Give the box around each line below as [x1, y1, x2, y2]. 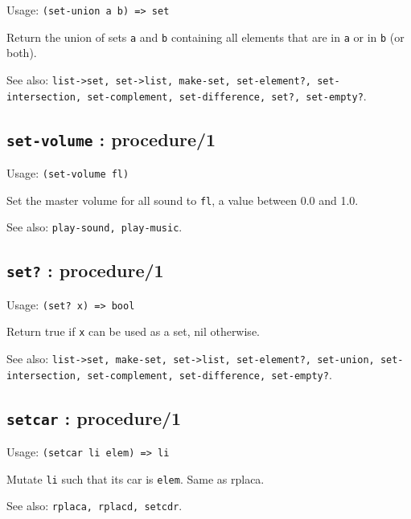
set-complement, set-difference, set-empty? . [87, 366, 332, 382]
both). [6, 44, 37, 61]
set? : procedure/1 [6, 258, 164, 283]
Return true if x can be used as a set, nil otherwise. [6, 323, 260, 340]
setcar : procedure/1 [6, 405, 182, 430]
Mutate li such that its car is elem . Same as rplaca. [6, 470, 265, 487]
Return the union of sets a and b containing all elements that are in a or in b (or [6, 28, 405, 45]
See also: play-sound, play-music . [6, 219, 183, 235]
